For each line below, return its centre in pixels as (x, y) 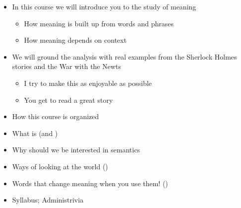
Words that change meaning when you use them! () (90, 183)
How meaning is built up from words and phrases (99, 23)
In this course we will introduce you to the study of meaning (104, 6)
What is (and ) (35, 133)
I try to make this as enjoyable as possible (88, 83)
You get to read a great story (68, 100)
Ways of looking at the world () (60, 166)
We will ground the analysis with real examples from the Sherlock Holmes (124, 56)
